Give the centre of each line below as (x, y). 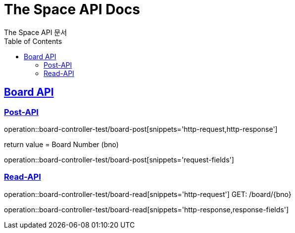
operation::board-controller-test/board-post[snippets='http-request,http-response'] (141, 129)
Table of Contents (33, 41)
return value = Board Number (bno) (61, 144)
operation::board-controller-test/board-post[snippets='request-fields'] (119, 159)
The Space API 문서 (36, 32)
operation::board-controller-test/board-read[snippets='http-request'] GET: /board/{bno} (148, 194)
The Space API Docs (72, 9)
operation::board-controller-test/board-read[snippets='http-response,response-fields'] (146, 209)
